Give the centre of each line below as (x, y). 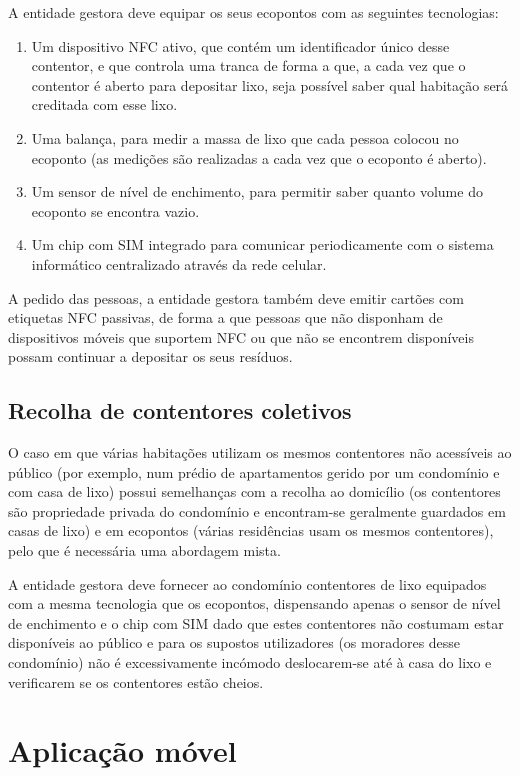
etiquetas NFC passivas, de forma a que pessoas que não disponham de (225, 317)
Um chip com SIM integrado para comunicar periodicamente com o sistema (262, 244)
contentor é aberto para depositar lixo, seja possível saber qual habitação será (270, 84)
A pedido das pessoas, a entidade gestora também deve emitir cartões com (236, 297)
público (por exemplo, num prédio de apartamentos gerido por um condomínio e (254, 471)
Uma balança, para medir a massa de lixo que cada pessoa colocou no (245, 137)
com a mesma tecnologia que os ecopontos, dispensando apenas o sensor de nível (254, 603)
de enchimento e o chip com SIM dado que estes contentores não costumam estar (256, 622)
